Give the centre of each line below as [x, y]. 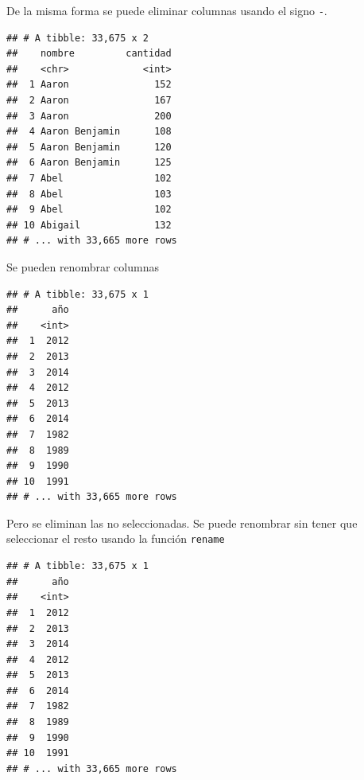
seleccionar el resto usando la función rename [116, 538]
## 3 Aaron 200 [89, 116]
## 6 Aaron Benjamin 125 [89, 163]
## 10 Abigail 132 [89, 225]
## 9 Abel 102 [89, 210]
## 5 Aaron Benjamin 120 [89, 147]
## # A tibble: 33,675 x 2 [77, 38]
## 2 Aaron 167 [89, 101]
